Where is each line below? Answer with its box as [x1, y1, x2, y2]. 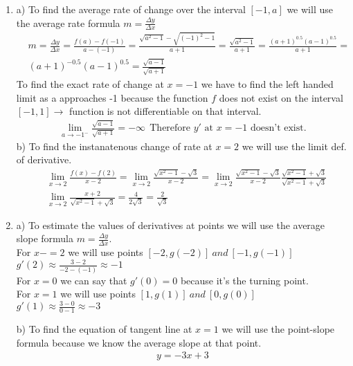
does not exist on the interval [219, 90, 343, 104]
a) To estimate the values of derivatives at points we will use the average [16, 217, 325, 232]
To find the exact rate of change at [16, 76, 164, 91]
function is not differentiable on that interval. [69, 104, 262, 118]
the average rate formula [16, 15, 120, 30]
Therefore [150, 123, 191, 134]
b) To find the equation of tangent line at [16, 322, 192, 336]
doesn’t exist [250, 123, 304, 134]
